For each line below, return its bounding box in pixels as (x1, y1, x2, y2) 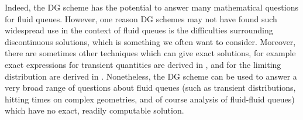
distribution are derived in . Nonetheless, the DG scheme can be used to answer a (5, 70, 297, 82)
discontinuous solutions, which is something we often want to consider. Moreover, (5, 35, 296, 47)
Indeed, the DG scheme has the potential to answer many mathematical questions (5, 1, 298, 13)
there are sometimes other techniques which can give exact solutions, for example (5, 47, 296, 59)
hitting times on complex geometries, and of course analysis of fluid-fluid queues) (5, 92, 295, 105)
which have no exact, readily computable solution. (5, 104, 184, 116)
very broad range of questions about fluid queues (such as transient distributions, (5, 81, 296, 94)
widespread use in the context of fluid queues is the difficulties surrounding (5, 24, 273, 36)
